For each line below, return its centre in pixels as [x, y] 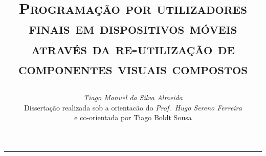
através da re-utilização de [133, 48]
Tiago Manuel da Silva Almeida [133, 97]
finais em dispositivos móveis [133, 28]
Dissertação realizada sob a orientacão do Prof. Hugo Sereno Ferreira [133, 107]
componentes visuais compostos [133, 68]
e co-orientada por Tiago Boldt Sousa [133, 117]
